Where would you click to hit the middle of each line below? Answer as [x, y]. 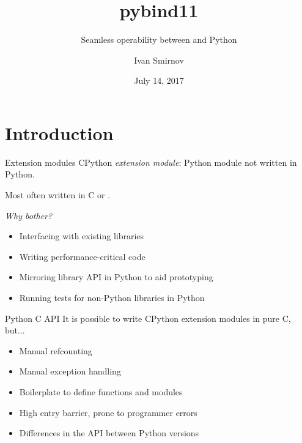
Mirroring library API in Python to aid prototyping [116, 277]
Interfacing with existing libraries [82, 236]
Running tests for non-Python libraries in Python [112, 297]
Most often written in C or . [58, 195]
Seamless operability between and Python [159, 39]
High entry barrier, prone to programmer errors [108, 412]
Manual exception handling [70, 371]
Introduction [59, 132]
